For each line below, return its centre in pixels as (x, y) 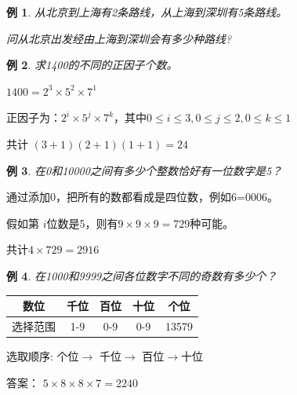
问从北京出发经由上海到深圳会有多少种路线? (119, 38)
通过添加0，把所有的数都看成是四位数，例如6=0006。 (142, 197)
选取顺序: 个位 (43, 355)
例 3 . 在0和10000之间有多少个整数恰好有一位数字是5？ (145, 170)
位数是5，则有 (82, 223)
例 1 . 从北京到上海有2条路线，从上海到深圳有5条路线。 (147, 12)
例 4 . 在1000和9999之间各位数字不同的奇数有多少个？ (142, 275)
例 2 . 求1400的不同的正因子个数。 (92, 65)
